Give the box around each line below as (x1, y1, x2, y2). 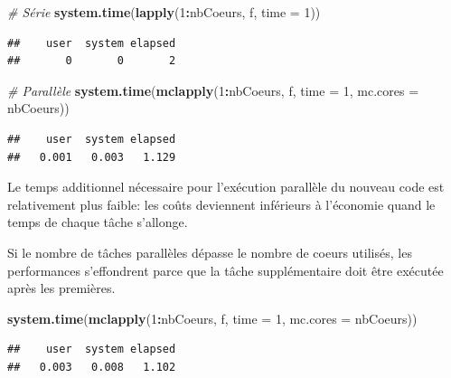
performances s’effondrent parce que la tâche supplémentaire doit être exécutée (7, 260, 444, 279)
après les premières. (7, 279, 116, 298)
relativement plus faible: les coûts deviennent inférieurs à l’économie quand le (7, 194, 436, 213)
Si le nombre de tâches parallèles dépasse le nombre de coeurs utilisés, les (7, 242, 412, 261)
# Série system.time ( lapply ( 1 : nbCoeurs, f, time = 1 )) (7, 3, 321, 21)
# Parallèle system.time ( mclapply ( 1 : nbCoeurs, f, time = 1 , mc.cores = (7, 80, 419, 99)
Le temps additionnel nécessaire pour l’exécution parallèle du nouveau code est (7, 177, 445, 196)
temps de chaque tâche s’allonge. (7, 213, 188, 232)
